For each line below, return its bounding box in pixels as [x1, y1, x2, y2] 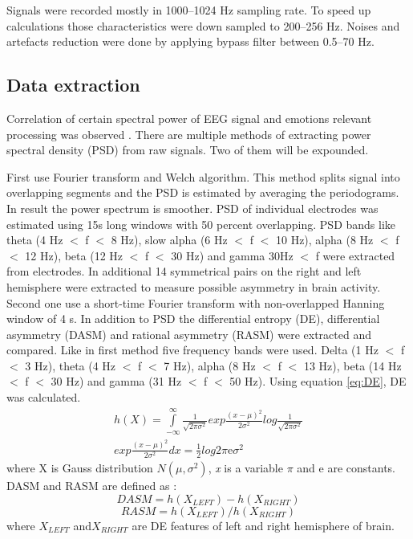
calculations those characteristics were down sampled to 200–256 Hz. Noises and [6, 17, 400, 34]
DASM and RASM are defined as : [6, 476, 177, 493]
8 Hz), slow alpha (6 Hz [111, 231, 228, 248]
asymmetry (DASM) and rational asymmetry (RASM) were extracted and [6, 325, 371, 342]
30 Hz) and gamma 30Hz [171, 247, 294, 263]
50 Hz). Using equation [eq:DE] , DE [229, 373, 407, 390]
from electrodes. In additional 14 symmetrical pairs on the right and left [6, 263, 362, 280]
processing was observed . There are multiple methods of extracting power [6, 125, 371, 142]
